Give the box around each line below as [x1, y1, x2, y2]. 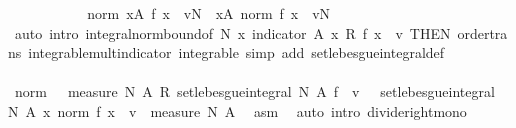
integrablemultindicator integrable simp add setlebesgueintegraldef [28, 42, 445, 63]
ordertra [457, 22, 508, 43]
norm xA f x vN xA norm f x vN [87, 3, 331, 23]
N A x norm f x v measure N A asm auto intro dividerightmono [8, 100, 467, 121]
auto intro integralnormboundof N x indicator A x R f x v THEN [14, 22, 451, 43]
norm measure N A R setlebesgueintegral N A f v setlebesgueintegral [14, 81, 495, 102]
